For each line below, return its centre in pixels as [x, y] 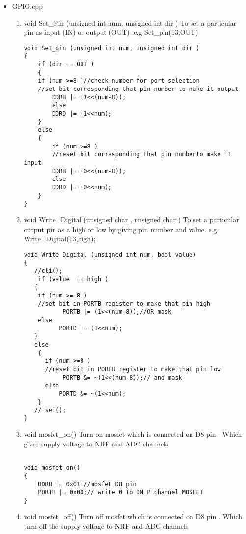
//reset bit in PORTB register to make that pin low [133, 369]
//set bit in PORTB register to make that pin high [124, 304]
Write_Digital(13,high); [60, 239]
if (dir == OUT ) [66, 65]
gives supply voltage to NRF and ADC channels [96, 444]
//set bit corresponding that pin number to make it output [138, 89]
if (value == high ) [73, 279]
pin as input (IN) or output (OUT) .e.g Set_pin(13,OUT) [111, 32]
